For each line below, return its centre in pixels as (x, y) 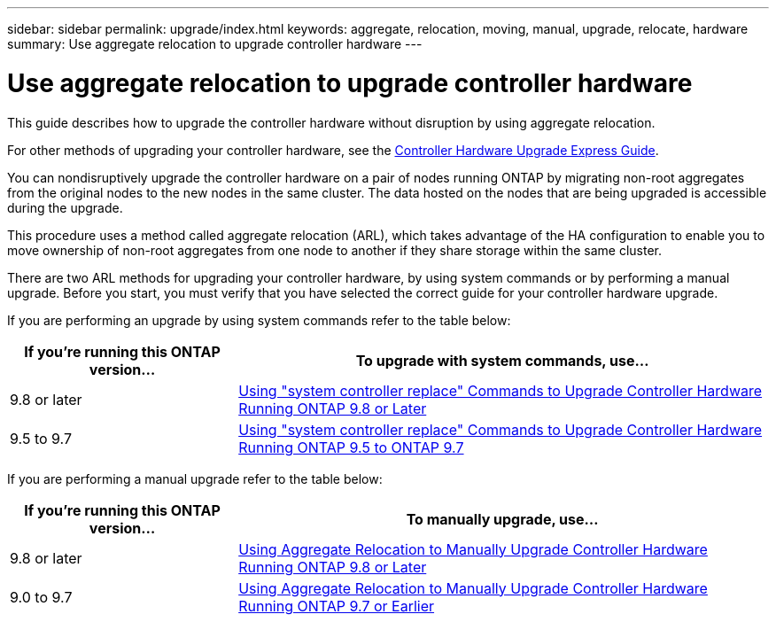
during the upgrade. (65, 207)
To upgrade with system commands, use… (502, 360)
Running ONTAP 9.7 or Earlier (337, 606)
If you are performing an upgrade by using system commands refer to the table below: (259, 320)
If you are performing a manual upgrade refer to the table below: (195, 478)
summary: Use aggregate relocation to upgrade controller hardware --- (215, 44)
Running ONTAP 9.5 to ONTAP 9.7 (351, 447)
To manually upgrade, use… (502, 519)
